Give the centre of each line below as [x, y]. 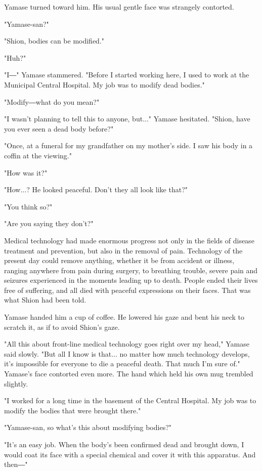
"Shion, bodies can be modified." [54, 41]
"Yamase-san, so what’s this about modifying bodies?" [88, 427]
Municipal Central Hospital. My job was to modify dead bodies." [104, 84]
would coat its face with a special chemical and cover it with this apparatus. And [130, 454]
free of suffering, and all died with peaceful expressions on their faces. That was [127, 290]
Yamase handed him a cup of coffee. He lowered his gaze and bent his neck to [124, 317]
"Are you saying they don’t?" [49, 223]
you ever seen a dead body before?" [59, 128]
